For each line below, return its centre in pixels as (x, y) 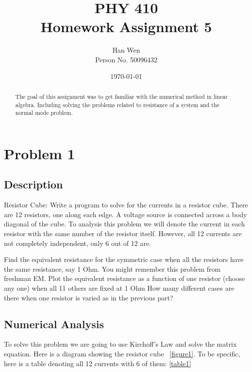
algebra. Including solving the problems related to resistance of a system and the (117, 104)
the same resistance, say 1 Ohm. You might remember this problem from (112, 269)
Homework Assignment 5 (126, 27)
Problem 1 (40, 153)
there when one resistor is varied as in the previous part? (89, 297)
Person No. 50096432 (126, 59)
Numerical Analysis (54, 324)
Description (34, 184)
